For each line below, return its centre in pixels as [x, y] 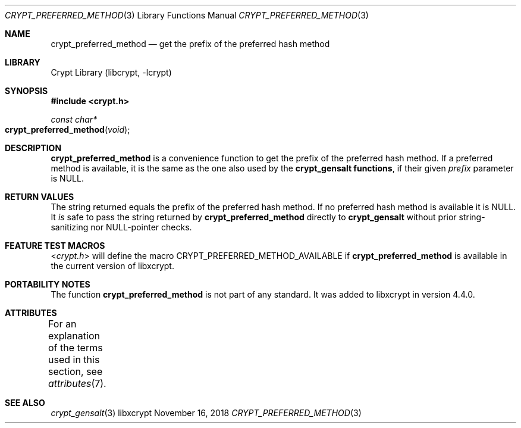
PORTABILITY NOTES [48, 284]
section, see [75, 371]
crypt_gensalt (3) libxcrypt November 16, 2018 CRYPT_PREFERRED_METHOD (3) [206, 413]
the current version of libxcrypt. [112, 266]
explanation [74, 336]
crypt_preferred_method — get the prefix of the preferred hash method [190, 44]
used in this [74, 360]
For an [62, 324]
